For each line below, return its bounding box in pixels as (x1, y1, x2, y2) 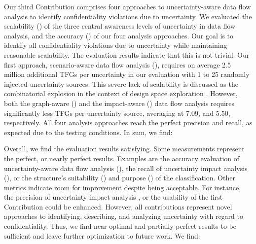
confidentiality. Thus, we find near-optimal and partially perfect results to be (4, 221, 236, 231)
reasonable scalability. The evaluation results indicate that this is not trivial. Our (4, 49, 250, 60)
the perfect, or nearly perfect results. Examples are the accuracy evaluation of (4, 153, 240, 163)
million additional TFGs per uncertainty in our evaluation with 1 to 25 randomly (4, 69, 250, 79)
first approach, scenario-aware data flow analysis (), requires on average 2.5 (4, 59, 231, 70)
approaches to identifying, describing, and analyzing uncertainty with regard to (4, 211, 243, 221)
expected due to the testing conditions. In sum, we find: (4, 127, 173, 137)
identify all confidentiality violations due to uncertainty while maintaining (4, 40, 227, 50)
